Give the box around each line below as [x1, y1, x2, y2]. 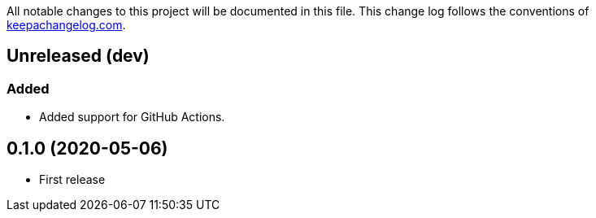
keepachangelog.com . [7, 18, 126, 32]
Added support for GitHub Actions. [39, 110, 225, 124]
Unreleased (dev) [7, 46, 150, 67]
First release [39, 172, 106, 187]
